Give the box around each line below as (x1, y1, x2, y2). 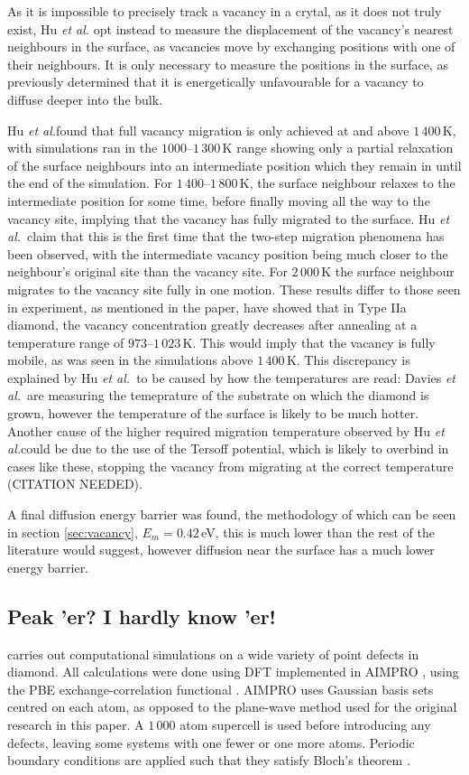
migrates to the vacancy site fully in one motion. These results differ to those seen (7, 279, 461, 298)
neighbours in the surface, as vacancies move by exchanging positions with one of (7, 37, 455, 56)
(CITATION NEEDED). (7, 474, 143, 493)
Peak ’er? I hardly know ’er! (7, 602, 276, 630)
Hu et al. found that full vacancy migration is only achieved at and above (7, 120, 409, 139)
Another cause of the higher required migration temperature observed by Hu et (7, 421, 445, 440)
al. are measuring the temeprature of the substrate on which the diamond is (7, 386, 429, 405)
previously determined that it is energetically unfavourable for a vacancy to (7, 72, 424, 91)
